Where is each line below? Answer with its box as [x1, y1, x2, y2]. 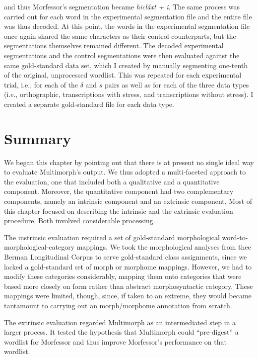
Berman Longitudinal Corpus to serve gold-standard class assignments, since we [4, 252, 247, 262]
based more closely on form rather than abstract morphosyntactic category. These [4, 280, 253, 291]
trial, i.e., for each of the [4, 79, 78, 89]
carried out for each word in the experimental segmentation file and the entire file [4, 11, 252, 21]
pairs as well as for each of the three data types [105, 79, 249, 89]
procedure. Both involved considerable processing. [4, 215, 155, 226]
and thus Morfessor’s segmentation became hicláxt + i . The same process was [4, 1, 240, 11]
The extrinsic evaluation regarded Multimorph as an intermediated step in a [4, 317, 236, 327]
